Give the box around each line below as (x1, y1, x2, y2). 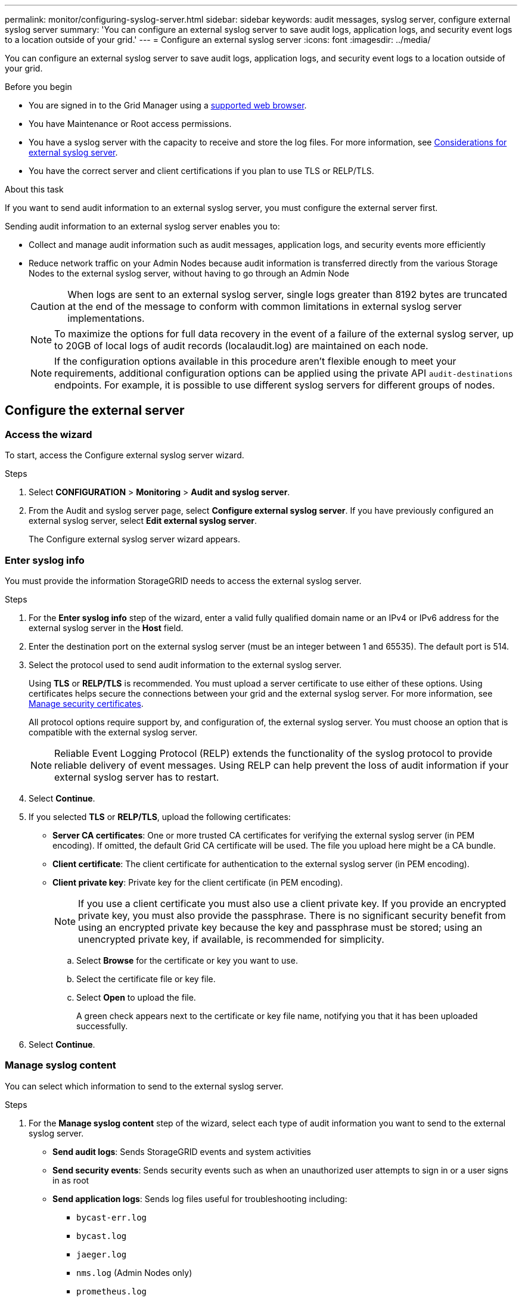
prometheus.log (76, 1286, 147, 1296)
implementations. (67, 312, 145, 324)
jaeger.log (76, 1249, 127, 1259)
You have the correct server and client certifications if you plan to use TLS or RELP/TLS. (29, 166, 374, 176)
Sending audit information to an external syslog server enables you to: (5, 221, 280, 231)
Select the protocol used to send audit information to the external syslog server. (29, 659, 342, 670)
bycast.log (76, 1231, 127, 1241)
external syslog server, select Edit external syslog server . (29, 516, 257, 526)
